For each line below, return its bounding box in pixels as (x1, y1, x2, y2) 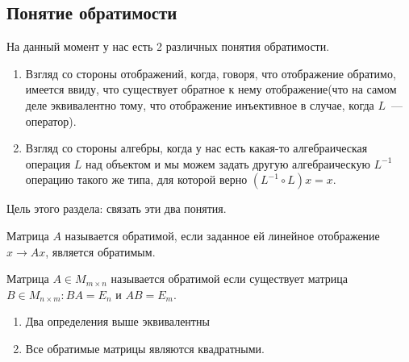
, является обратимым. (45, 243, 156, 260)
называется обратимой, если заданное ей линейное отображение (65, 227, 380, 243)
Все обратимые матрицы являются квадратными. (25, 339, 265, 356)
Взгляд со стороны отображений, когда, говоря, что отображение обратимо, (25, 64, 396, 81)
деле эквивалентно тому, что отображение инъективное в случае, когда (25, 96, 374, 113)
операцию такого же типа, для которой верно (25, 171, 248, 188)
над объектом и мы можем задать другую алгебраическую (86, 155, 370, 172)
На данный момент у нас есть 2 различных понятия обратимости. (6, 38, 330, 55)
